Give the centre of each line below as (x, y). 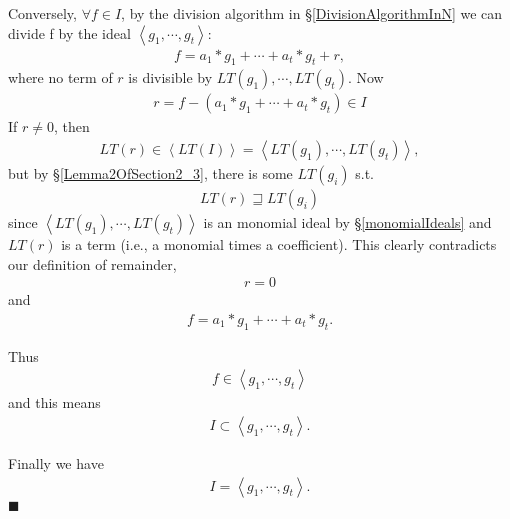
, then (71, 126)
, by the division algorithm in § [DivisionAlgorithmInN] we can (312, 13)
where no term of (60, 77)
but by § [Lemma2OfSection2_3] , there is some (150, 173)
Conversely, (42, 13)
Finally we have (56, 463)
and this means (54, 402)
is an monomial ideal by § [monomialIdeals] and (347, 222)
